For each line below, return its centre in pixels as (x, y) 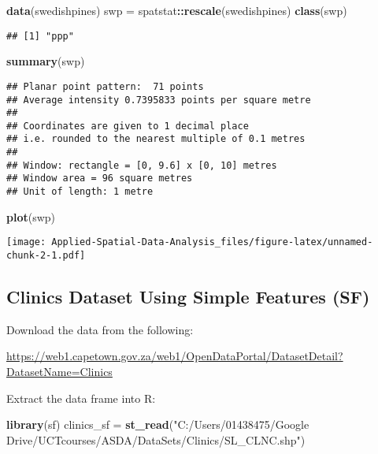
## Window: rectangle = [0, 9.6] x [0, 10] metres (142, 165)
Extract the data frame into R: (81, 398)
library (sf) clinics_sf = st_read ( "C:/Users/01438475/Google (158, 424)
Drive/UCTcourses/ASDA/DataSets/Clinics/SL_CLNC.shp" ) (156, 439)
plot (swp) (31, 216)
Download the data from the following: (100, 329)
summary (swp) (46, 61)
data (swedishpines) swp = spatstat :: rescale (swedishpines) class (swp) (177, 10)
